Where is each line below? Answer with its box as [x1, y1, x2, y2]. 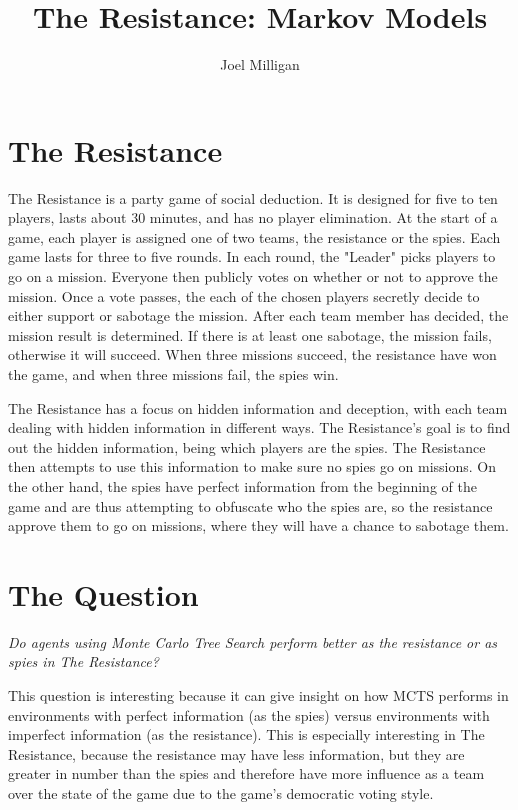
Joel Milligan [220, 54, 300, 75]
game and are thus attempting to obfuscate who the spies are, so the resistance [8, 495, 493, 516]
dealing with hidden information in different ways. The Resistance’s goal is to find [8, 417, 511, 438]
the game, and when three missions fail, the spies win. [8, 364, 339, 384]
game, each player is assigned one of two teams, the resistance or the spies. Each [8, 226, 501, 247]
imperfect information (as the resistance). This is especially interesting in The [8, 724, 485, 745]
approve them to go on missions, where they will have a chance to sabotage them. [8, 515, 509, 536]
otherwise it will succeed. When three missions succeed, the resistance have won [8, 344, 497, 365]
